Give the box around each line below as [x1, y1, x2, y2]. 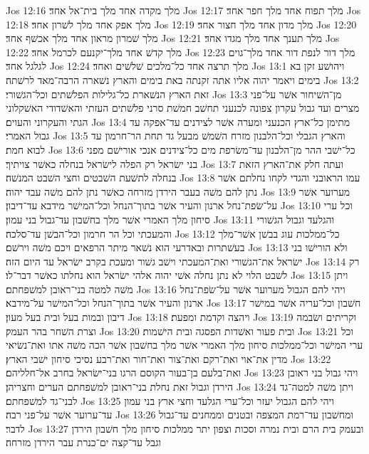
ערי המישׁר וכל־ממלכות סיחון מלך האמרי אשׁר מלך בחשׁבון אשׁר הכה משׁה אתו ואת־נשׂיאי [6, 337, 363, 352]
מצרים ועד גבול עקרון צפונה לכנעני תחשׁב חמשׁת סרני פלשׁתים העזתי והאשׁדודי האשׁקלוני [6, 100, 360, 115]
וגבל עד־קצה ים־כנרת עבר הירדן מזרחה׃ [6, 435, 162, 450]
